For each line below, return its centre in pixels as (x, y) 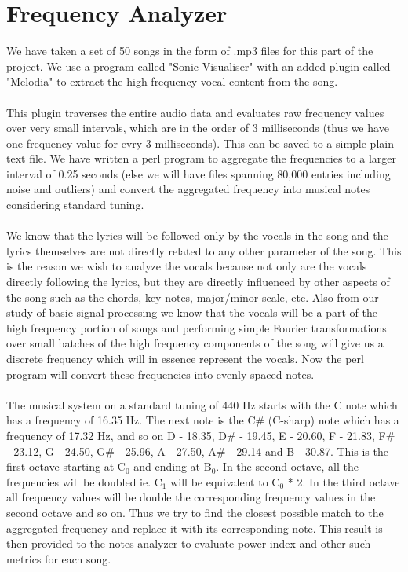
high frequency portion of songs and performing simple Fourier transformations (197, 327)
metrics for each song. (59, 558)
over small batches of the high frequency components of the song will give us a (195, 343)
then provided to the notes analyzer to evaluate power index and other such (189, 543)
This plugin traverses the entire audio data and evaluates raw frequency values (195, 112)
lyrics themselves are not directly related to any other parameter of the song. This (204, 250)
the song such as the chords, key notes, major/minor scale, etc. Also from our (193, 297)
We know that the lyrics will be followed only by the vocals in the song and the (197, 235)
